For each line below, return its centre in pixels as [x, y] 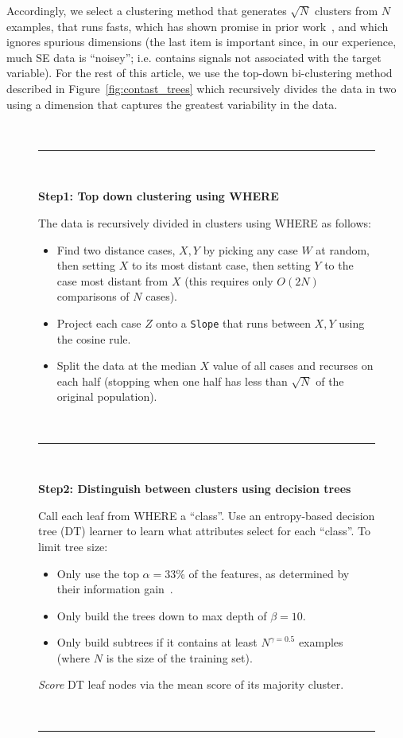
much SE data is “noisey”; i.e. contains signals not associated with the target [194, 57]
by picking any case [250, 249]
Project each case [99, 322]
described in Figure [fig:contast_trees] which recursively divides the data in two [201, 88]
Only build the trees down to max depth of [162, 615]
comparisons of [93, 296]
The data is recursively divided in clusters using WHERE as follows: [205, 222]
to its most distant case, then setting [221, 265]
